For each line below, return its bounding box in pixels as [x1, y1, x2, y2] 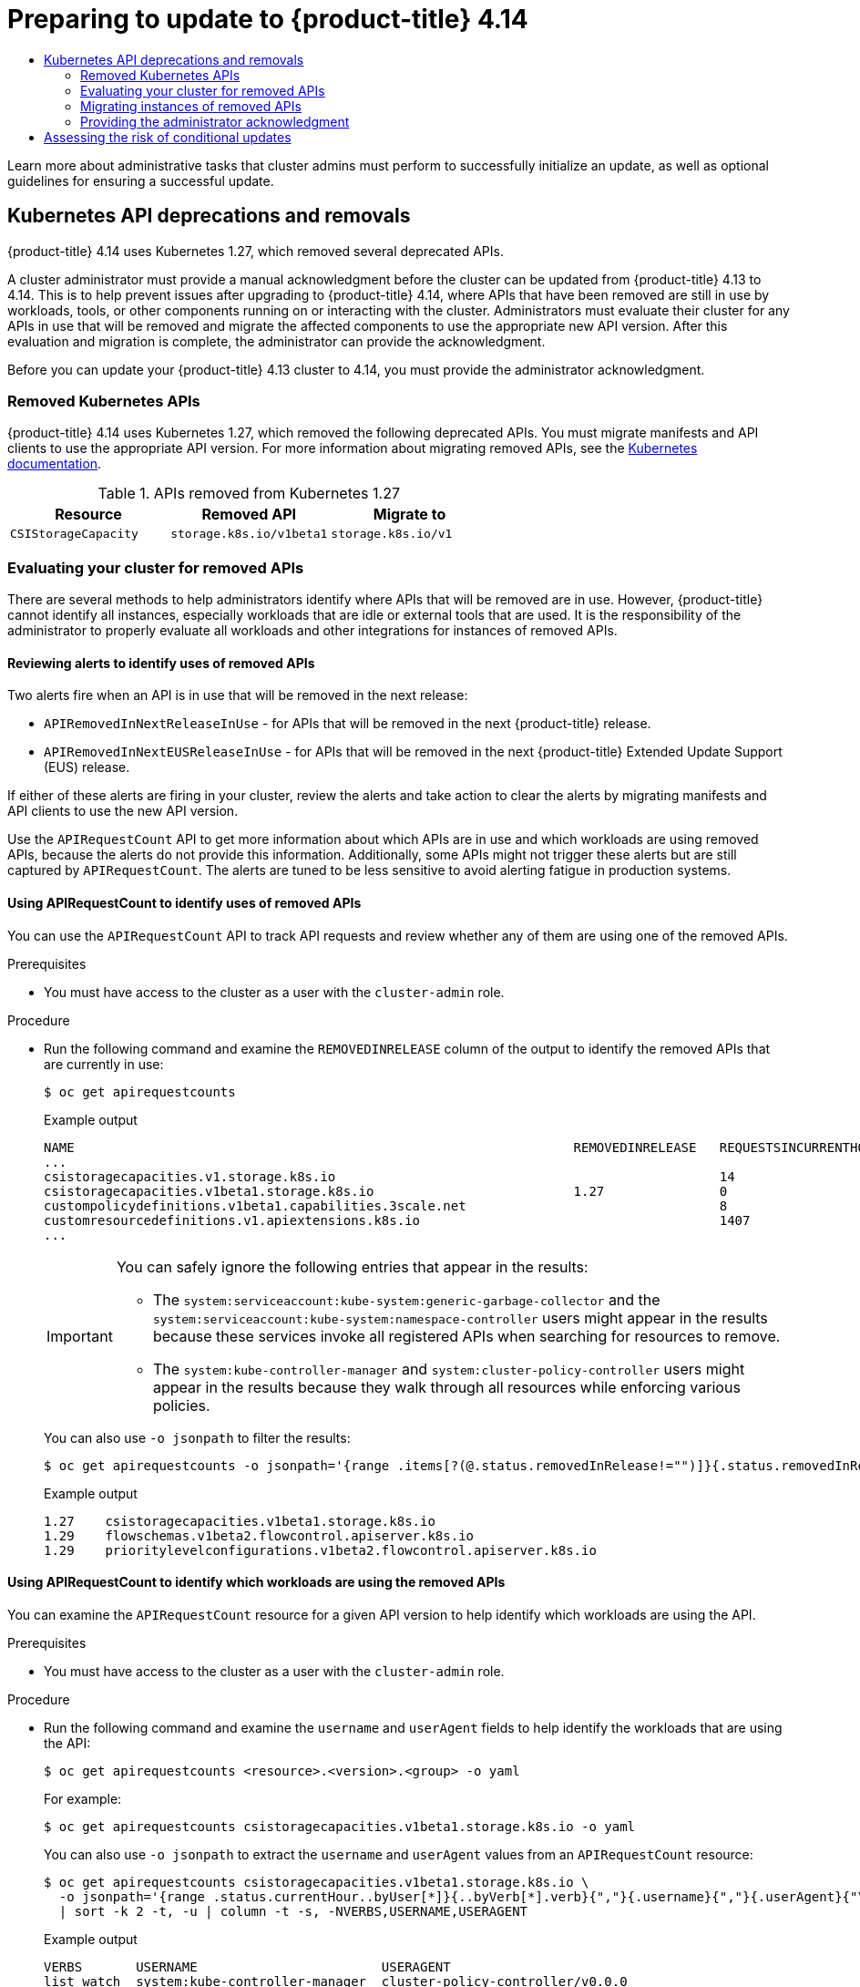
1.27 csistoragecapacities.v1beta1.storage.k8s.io [44, 1513, 435, 1529]
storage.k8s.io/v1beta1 [170, 527, 328, 541]
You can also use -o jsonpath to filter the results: [44, 1429, 351, 1446]
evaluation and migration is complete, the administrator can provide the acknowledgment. [7, 333, 546, 349]
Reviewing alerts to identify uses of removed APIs [7, 654, 315, 671]
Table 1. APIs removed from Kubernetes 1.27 [97, 484, 400, 503]
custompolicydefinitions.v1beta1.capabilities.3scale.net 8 [44, 1198, 728, 1213]
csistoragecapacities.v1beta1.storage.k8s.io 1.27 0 [44, 1183, 728, 1199]
